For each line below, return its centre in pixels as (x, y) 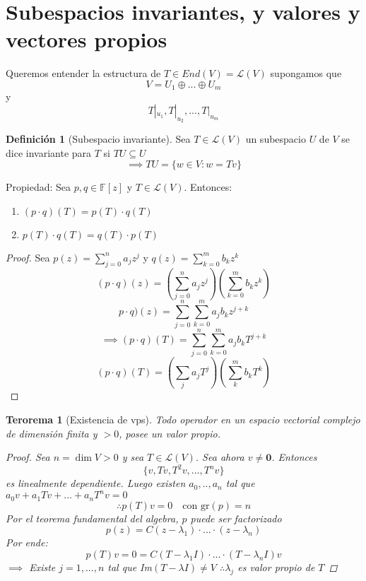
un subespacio (276, 139)
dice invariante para (49, 152)
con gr (196, 506)
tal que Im (130, 567)
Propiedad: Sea (39, 187)
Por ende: (27, 542)
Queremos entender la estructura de (83, 73)
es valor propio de (276, 567)
